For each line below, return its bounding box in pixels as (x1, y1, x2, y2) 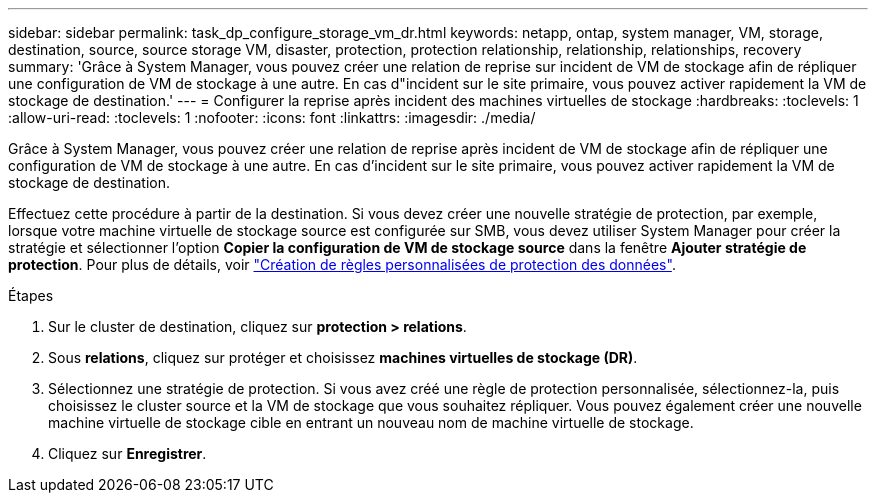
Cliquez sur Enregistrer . (48, 445, 207, 462)
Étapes (8, 287, 54, 304)
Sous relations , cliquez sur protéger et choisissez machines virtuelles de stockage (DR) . (48, 349, 638, 366)
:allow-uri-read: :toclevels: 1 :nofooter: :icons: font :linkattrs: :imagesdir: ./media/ (8, 109, 536, 126)
